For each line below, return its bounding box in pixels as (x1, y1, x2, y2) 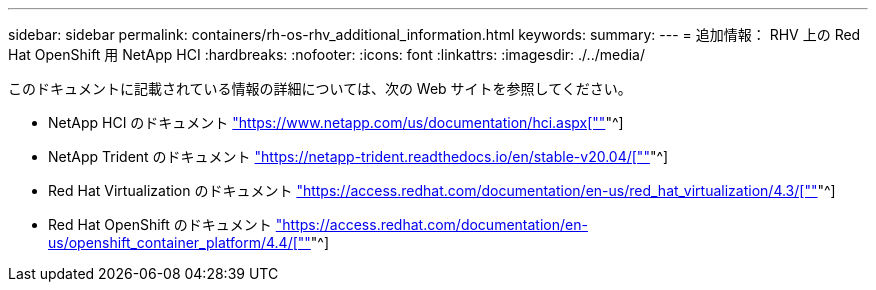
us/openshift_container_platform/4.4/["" (48, 234, 311, 251)
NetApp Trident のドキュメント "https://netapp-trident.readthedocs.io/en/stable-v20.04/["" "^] (48, 148, 669, 165)
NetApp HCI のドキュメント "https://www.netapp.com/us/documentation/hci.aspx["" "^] (48, 114, 624, 131)
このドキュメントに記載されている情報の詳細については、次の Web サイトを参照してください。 (8, 80, 632, 97)
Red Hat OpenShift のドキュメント (48, 216, 272, 233)
